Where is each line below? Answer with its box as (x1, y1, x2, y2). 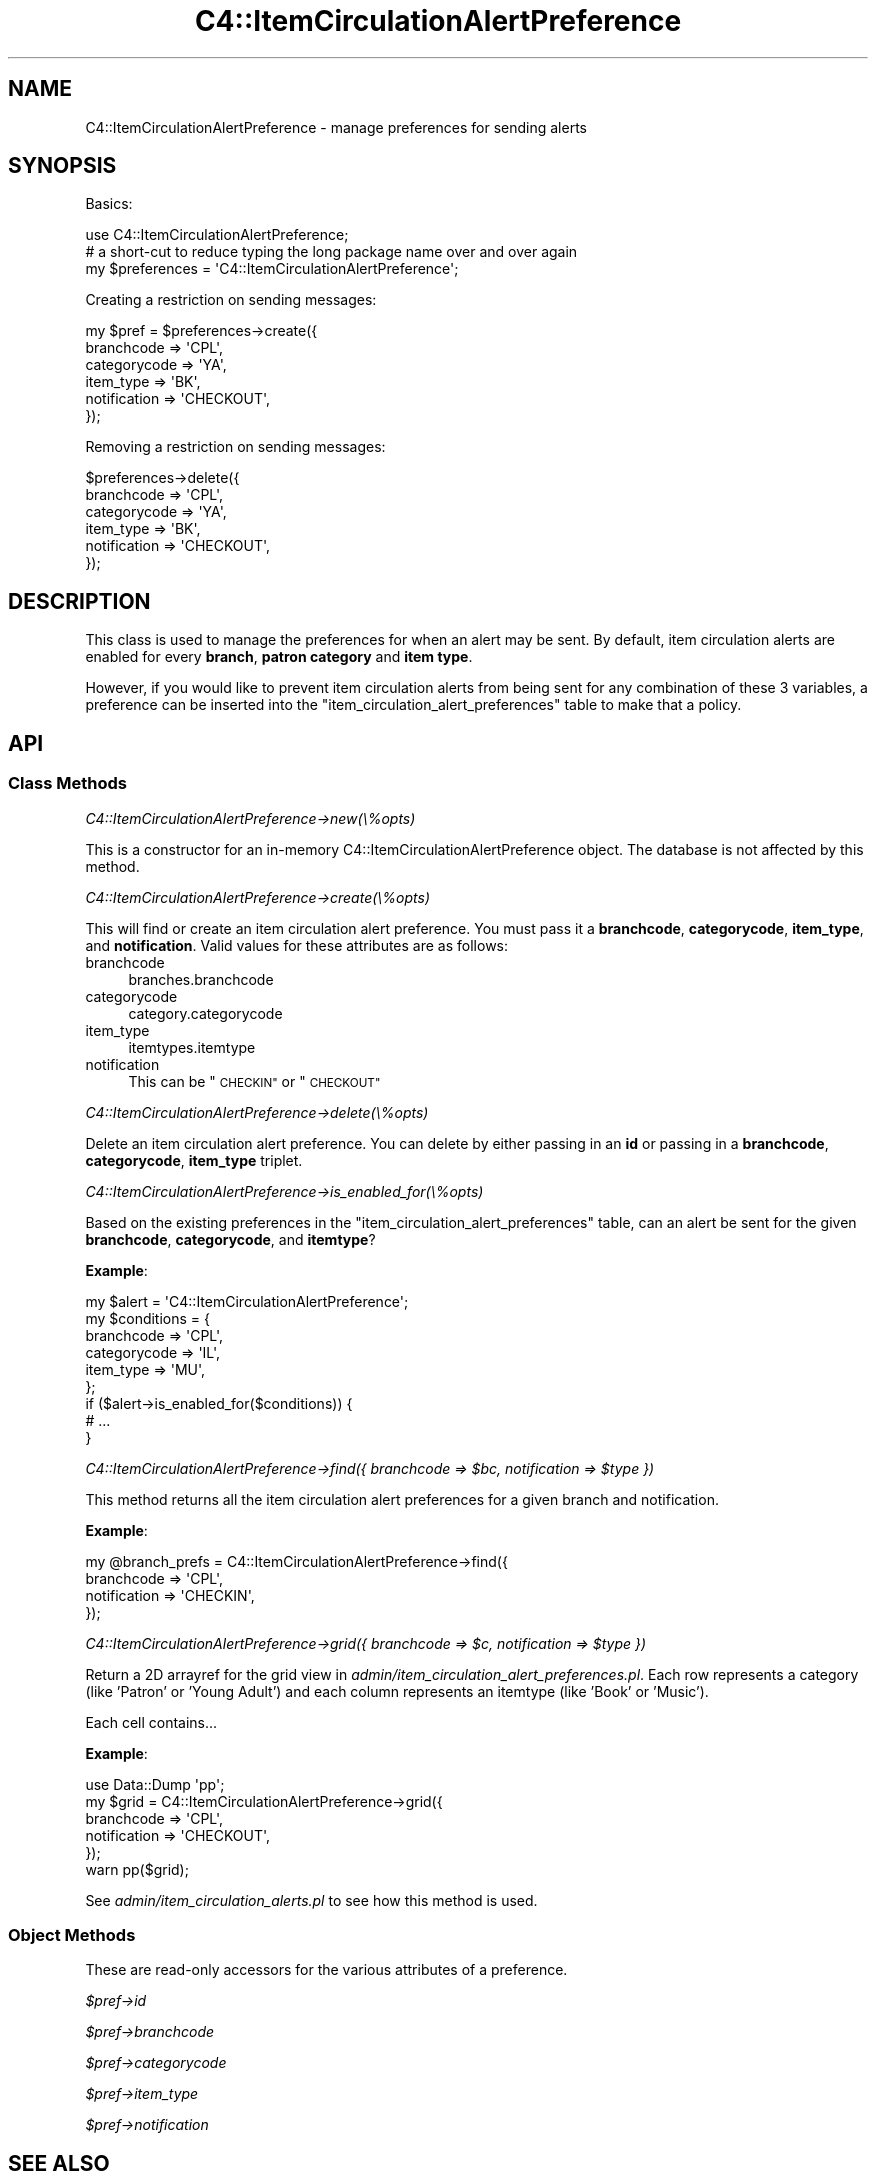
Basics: (85, 195, 133, 213)
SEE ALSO (8, 2150, 110, 2176)
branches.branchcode (128, 970, 274, 988)
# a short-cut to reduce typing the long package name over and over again (85, 243, 578, 261)
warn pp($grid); (85, 1860, 189, 1878)
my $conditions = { (85, 1309, 210, 1327)
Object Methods (8, 1924, 136, 1945)
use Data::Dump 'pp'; (85, 1775, 225, 1793)
